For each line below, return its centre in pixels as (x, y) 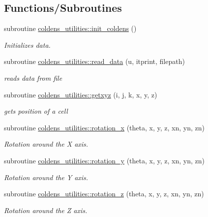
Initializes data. (27, 45)
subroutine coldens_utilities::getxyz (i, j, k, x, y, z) (81, 94)
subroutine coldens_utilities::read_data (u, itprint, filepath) (94, 61)
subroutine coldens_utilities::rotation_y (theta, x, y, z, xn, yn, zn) (104, 160)
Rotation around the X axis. (46, 144)
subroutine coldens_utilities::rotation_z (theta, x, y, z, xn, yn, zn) (104, 194)
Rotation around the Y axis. (46, 177)
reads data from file (33, 77)
